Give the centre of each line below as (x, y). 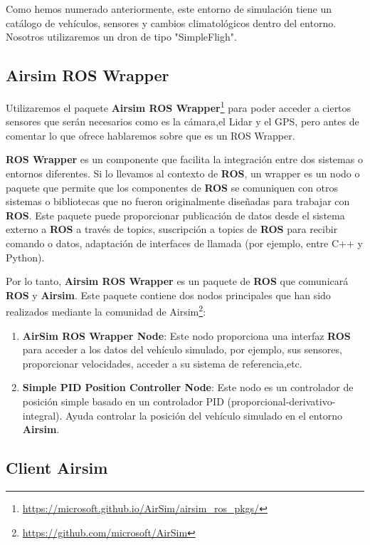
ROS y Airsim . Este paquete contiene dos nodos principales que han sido (168, 295)
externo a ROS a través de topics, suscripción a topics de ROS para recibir (172, 229)
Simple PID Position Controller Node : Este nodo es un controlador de (188, 387)
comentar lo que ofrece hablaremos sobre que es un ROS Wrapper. (150, 135)
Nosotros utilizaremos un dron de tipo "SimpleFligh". (121, 37)
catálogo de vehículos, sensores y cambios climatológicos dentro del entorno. (171, 22)
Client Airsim (57, 468)
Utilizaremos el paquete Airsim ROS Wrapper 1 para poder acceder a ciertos (179, 106)
